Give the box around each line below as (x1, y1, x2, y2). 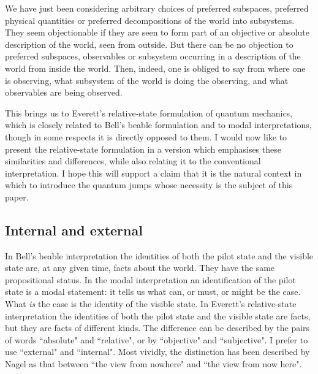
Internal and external (5, 220, 143, 239)
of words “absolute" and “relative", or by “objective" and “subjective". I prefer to (5, 333, 308, 346)
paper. (5, 190, 29, 203)
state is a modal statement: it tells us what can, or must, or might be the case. (5, 285, 301, 298)
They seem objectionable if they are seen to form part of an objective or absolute (5, 26, 309, 39)
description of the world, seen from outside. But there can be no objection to (5, 37, 293, 50)
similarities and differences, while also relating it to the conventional (5, 155, 261, 167)
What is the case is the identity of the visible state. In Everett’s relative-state (5, 297, 297, 310)
